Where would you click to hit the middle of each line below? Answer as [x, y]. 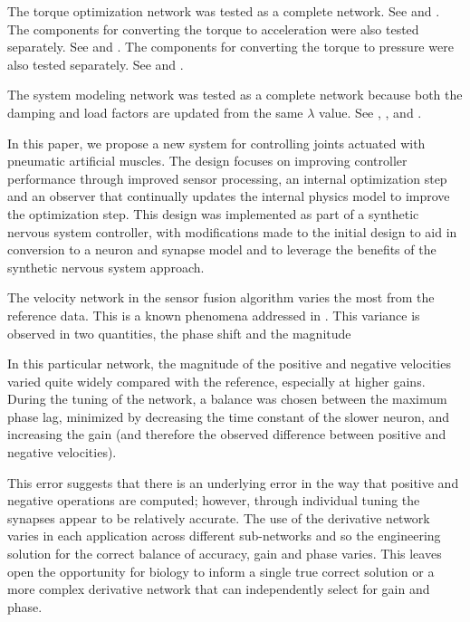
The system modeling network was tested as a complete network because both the [235, 95]
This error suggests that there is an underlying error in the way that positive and [233, 482]
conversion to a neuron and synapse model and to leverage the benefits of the [222, 249]
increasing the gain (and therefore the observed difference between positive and [227, 434]
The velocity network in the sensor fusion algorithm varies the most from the [221, 297]
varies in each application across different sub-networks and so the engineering [224, 536]
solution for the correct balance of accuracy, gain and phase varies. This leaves [225, 554]
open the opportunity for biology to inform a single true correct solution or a [221, 571]
